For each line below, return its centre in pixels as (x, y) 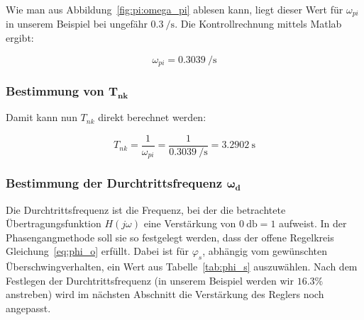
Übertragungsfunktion (54, 223)
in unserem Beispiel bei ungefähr (77, 24)
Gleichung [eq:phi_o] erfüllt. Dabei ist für (97, 251)
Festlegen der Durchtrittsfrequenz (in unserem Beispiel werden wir (150, 280)
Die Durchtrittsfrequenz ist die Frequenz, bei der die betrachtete (146, 209)
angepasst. (28, 308)
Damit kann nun (42, 117)
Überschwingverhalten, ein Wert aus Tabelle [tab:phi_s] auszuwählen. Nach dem (182, 267)
